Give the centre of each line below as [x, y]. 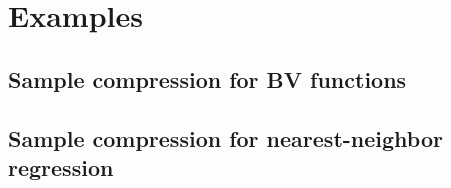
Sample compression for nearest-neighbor [225, 137]
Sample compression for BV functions [207, 78]
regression [61, 166]
